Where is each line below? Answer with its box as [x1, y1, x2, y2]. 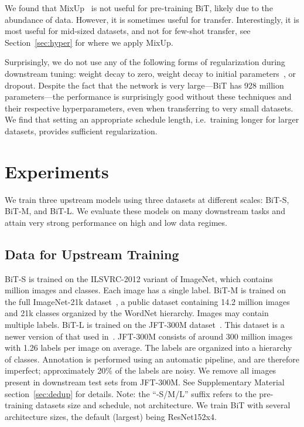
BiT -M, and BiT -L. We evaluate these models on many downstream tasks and [5, 205, 285, 217]
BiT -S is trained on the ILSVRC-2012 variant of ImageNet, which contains [5, 272, 273, 284]
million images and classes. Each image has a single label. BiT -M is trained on [5, 284, 286, 296]
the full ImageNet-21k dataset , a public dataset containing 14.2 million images [5, 295, 290, 307]
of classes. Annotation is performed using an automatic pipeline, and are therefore [5, 353, 300, 365]
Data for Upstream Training [5, 245, 179, 263]
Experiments [5, 159, 109, 183]
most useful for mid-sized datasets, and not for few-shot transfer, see [5, 25, 251, 37]
